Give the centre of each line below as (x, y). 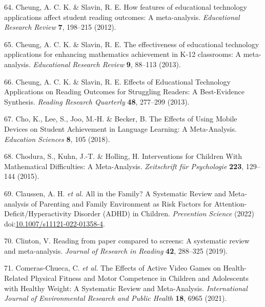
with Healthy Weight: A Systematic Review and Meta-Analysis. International (126, 288)
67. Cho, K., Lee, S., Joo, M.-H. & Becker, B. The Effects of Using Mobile (121, 119)
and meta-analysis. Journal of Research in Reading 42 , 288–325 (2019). (116, 250)
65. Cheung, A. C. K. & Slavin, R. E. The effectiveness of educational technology (132, 44)
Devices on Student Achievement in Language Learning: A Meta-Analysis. (120, 128)
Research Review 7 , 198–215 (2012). (60, 27)
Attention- (230, 203)
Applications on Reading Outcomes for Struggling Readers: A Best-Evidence (125, 91)
